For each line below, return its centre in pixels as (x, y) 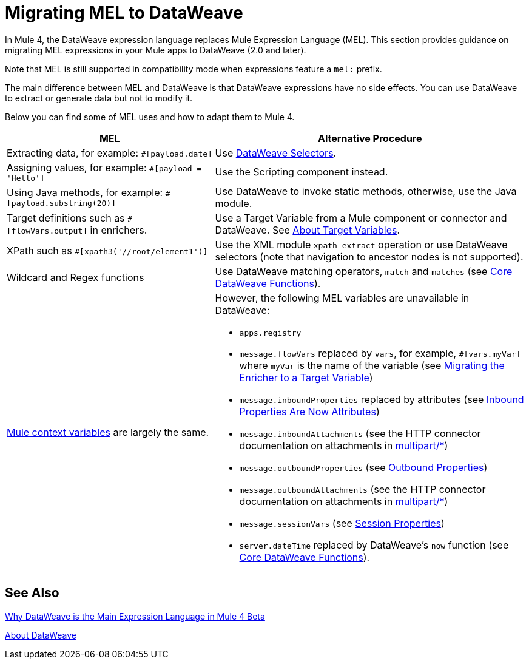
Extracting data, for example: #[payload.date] (110, 153)
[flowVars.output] (47, 231)
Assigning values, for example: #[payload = (104, 167)
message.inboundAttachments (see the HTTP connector (360, 433)
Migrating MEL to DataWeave (124, 13)
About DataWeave (41, 635)
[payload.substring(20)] (62, 203)
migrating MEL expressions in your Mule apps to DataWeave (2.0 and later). (156, 50)
